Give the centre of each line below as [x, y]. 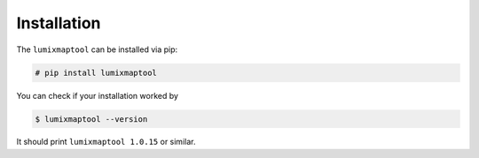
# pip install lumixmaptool [96, 72]
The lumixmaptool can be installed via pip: [97, 49]
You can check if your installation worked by [98, 95]
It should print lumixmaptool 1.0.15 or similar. [106, 142]
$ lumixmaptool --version [91, 119]
